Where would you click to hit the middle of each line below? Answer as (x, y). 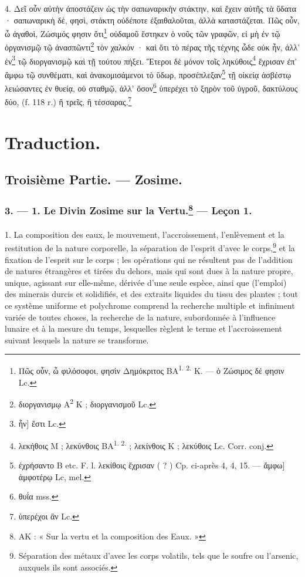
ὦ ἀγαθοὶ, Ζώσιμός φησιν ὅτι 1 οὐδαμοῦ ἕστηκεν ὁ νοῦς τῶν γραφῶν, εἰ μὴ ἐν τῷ (143, 33)
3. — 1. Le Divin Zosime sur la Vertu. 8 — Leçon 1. (128, 210)
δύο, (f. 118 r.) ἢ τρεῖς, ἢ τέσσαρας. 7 (68, 101)
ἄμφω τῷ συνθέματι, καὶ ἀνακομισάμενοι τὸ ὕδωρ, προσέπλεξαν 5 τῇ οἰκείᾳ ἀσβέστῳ (148, 73)
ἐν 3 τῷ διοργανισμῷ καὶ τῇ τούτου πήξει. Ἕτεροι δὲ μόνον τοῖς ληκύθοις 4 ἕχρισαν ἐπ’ (151, 60)
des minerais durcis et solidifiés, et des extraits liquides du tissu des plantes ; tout (151, 294)
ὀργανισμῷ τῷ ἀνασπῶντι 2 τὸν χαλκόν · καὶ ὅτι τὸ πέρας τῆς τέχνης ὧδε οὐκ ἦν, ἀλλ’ (152, 46)
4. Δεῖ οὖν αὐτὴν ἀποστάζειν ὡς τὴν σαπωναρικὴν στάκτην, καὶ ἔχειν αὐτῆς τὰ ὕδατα (150, 8)
